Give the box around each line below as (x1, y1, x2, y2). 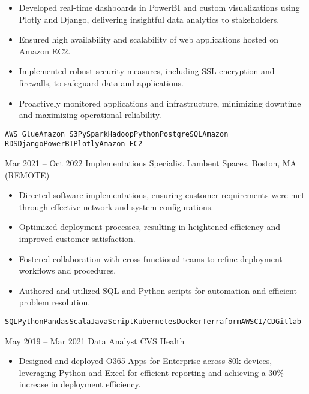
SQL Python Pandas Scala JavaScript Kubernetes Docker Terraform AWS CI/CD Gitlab (5, 317, 301, 326)
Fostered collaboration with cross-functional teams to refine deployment (19, 252, 283, 265)
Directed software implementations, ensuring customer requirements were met (19, 189, 305, 201)
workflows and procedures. (19, 264, 116, 277)
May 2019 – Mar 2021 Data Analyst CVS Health (5, 334, 185, 347)
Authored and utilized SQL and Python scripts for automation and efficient (19, 284, 297, 296)
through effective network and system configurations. (19, 200, 214, 213)
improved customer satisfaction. (19, 232, 136, 245)
